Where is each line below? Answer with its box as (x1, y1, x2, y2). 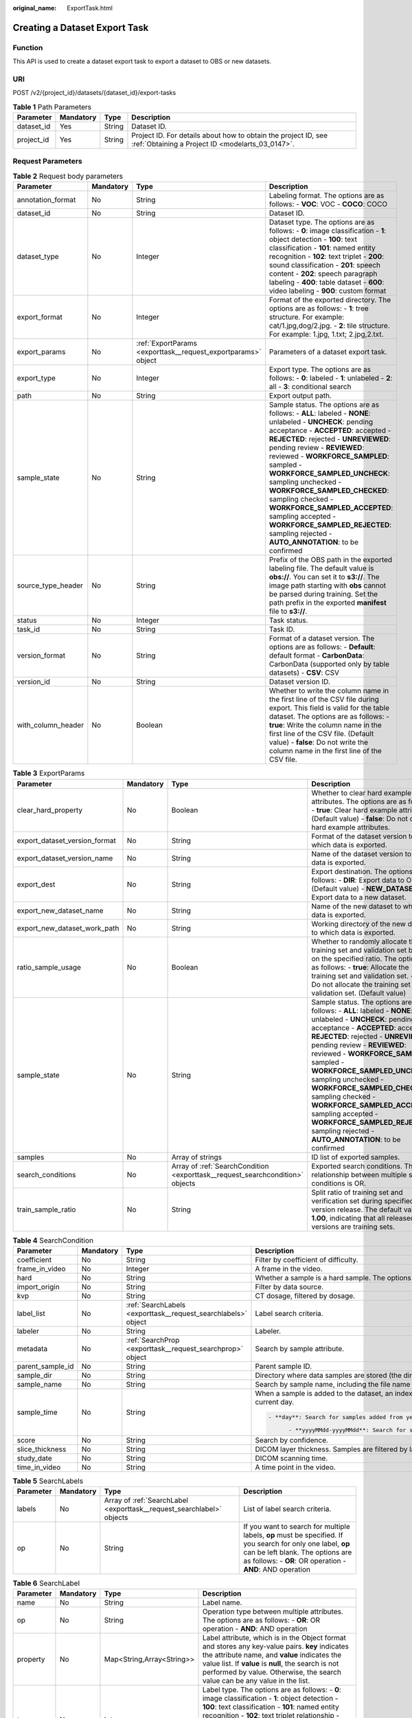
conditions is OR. (311, 1179, 367, 1188)
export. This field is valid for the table (268, 703, 390, 713)
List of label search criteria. (243, 1504, 332, 1514)
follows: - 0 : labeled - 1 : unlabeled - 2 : (268, 373, 393, 383)
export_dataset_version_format (16, 836, 116, 845)
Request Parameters (12, 157, 82, 166)
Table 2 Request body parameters (12, 172, 124, 181)
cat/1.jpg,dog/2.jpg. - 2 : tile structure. (268, 321, 391, 331)
